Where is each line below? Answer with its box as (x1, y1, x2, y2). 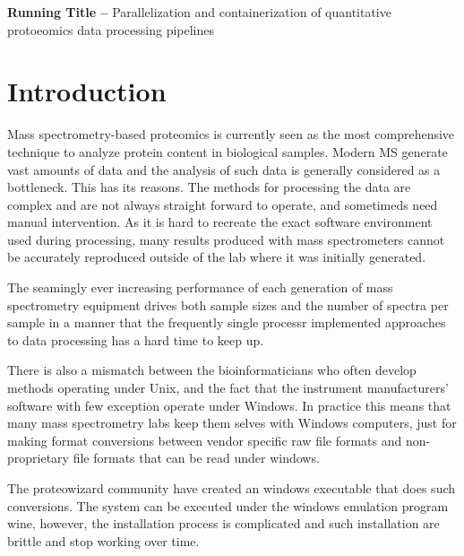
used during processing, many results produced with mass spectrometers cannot (7, 230, 445, 248)
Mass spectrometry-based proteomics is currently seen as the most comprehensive (7, 125, 455, 143)
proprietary (7, 448, 69, 467)
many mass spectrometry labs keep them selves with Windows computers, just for (7, 413, 457, 432)
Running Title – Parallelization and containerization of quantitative (7, 3, 391, 21)
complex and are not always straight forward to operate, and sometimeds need (7, 195, 438, 213)
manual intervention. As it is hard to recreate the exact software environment (7, 213, 433, 231)
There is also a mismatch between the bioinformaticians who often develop (7, 361, 417, 379)
